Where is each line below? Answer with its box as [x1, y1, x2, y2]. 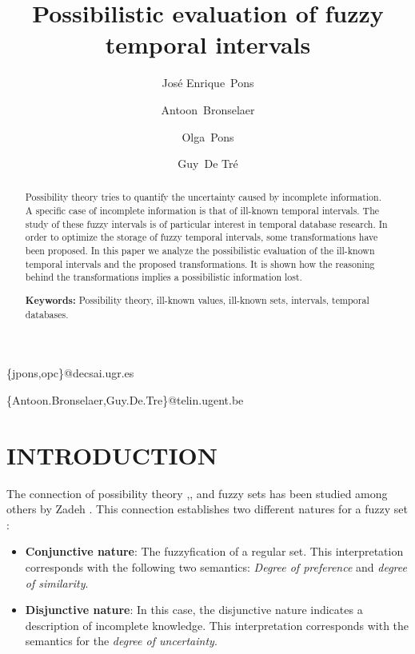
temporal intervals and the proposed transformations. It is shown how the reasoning [25, 257, 375, 270]
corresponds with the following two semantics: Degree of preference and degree [25, 558, 407, 575]
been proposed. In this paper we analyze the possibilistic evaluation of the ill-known [25, 244, 375, 257]
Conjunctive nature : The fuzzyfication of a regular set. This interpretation [25, 543, 404, 560]
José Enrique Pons [162, 74, 254, 91]
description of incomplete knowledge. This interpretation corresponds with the [25, 616, 409, 633]
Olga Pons [182, 128, 234, 145]
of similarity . [25, 574, 89, 591]
